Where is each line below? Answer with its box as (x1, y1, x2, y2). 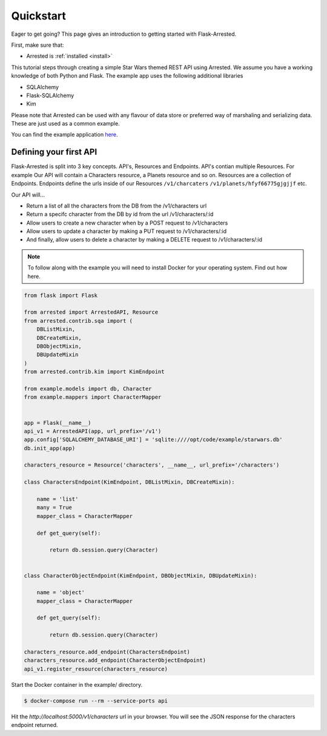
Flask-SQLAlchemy (26, 92, 74, 99)
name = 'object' (36, 589, 85, 596)
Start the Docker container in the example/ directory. (11, 681, 142, 688)
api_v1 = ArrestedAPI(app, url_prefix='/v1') (24, 428, 162, 434)
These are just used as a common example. (11, 120, 121, 127)
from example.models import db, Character (24, 385, 152, 392)
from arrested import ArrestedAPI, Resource (24, 309, 159, 316)
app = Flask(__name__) (24, 419, 91, 426)
